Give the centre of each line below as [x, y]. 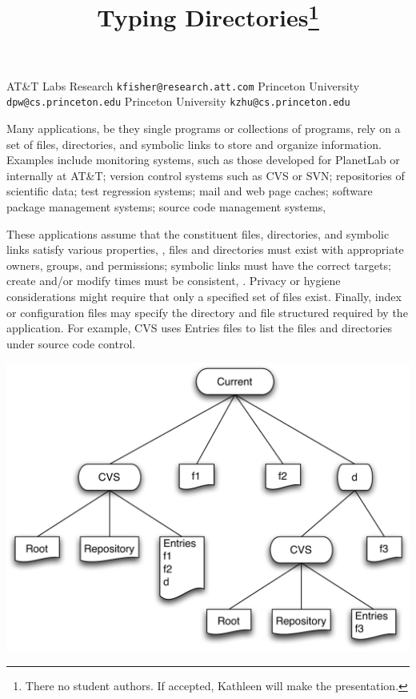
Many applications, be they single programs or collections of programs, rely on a [204, 129]
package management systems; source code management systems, [166, 206]
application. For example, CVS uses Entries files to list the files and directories [200, 328]
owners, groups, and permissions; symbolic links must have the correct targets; [199, 265]
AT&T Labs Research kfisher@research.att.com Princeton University [183, 85]
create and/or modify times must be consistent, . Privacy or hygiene [174, 281]
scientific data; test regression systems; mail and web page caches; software [190, 191]
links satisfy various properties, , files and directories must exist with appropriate [205, 249]
